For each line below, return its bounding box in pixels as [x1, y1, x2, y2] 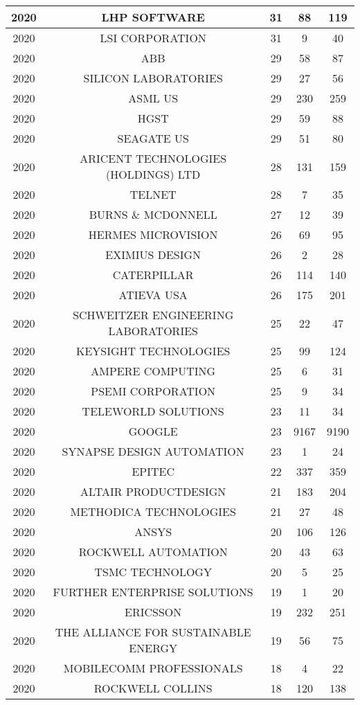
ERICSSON [125, 604, 182, 620]
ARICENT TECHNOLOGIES [80, 150, 227, 166]
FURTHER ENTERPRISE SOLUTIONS [53, 584, 253, 600]
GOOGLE [128, 423, 178, 439]
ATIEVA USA [118, 287, 188, 303]
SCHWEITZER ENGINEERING [73, 307, 234, 323]
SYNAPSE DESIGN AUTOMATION [62, 443, 244, 459]
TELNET [129, 186, 177, 202]
